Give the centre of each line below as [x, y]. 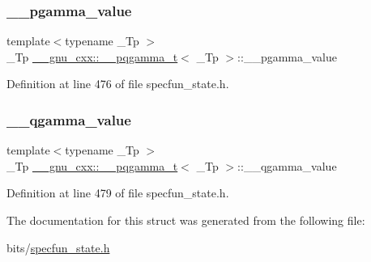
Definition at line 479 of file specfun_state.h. [118, 193]
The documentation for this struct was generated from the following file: [186, 220]
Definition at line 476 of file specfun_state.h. [118, 84]
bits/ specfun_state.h [58, 247]
